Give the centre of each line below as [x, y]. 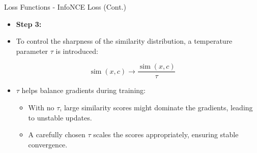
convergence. [48, 144]
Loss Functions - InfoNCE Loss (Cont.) [65, 7]
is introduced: [77, 51]
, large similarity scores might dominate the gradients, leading [156, 108]
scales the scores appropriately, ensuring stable [166, 134]
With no [41, 108]
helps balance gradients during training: [83, 90]
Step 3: [29, 24]
